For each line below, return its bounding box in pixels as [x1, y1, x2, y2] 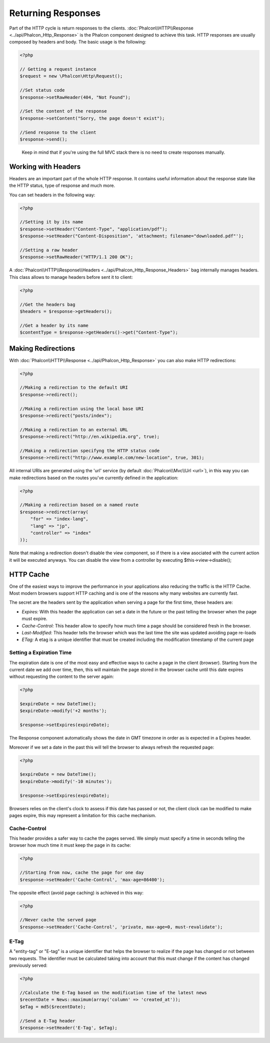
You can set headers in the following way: [9, 192, 95, 198]
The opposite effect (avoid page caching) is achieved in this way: [9, 889, 143, 896]
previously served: [9, 962, 47, 968]
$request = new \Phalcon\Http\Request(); [19, 73, 123, 79]
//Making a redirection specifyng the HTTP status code [19, 448, 160, 453]
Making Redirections [9, 344, 75, 353]
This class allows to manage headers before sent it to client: [9, 274, 133, 280]
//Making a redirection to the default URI [19, 385, 128, 391]
